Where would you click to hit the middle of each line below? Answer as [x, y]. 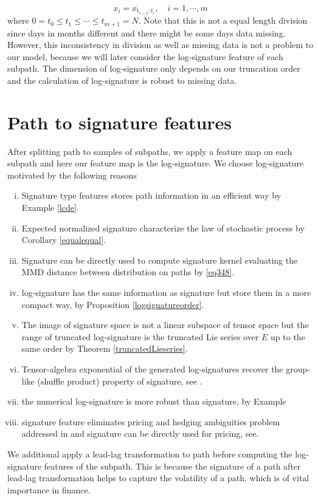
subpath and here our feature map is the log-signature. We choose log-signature [156, 163]
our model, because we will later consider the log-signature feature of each [145, 56]
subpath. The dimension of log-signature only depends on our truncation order [154, 68]
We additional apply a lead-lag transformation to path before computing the [150, 454]
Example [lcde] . [50, 207]
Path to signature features [120, 122]
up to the [288, 336]
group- [298, 368]
